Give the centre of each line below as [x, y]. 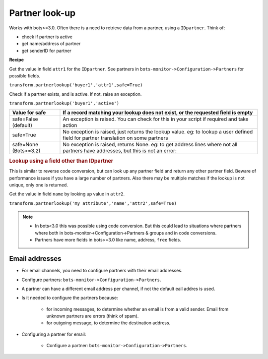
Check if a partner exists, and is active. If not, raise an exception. [75, 94]
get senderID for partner [46, 51]
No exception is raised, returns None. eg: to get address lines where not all [150, 145]
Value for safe [29, 113]
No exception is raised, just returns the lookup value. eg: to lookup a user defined [158, 132]
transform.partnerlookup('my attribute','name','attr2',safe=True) [93, 203]
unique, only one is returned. [38, 185]
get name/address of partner [51, 44]
